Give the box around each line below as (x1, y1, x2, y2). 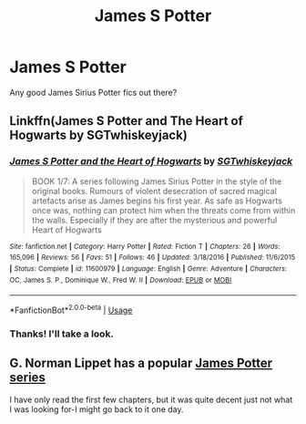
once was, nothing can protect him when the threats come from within (31, 204, 296, 215)
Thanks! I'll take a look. (9, 327, 114, 340)
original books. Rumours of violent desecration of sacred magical (31, 185, 278, 196)
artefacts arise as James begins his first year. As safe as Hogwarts (31, 195, 282, 206)
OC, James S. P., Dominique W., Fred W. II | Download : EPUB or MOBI (9, 275, 232, 284)
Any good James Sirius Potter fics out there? (9, 87, 178, 98)
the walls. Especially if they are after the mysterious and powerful (31, 214, 278, 225)
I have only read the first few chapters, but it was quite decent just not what (9, 394, 293, 405)
